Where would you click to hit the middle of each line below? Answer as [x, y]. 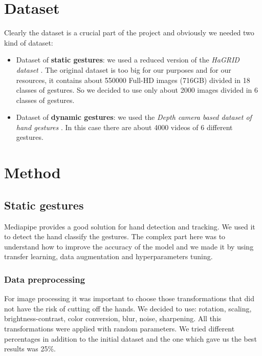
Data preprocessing [45, 279]
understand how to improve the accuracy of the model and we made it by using [129, 246]
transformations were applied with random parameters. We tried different [119, 329]
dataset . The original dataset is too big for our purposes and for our [124, 69]
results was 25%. [30, 349]
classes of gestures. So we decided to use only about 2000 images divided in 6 [137, 90]
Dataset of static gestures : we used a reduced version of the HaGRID [128, 60]
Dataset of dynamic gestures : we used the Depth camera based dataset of [134, 117]
